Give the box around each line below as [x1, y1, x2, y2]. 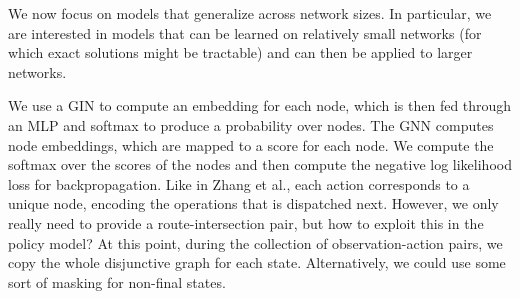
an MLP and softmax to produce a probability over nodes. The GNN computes [8, 114, 494, 135]
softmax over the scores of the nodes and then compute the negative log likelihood [8, 154, 512, 175]
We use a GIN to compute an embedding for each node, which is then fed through [8, 95, 512, 116]
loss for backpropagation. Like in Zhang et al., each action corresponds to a [8, 173, 470, 194]
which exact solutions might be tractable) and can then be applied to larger [8, 42, 473, 63]
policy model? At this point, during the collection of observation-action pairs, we [8, 232, 503, 253]
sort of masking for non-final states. [8, 271, 226, 292]
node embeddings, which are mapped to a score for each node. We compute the [8, 134, 494, 155]
